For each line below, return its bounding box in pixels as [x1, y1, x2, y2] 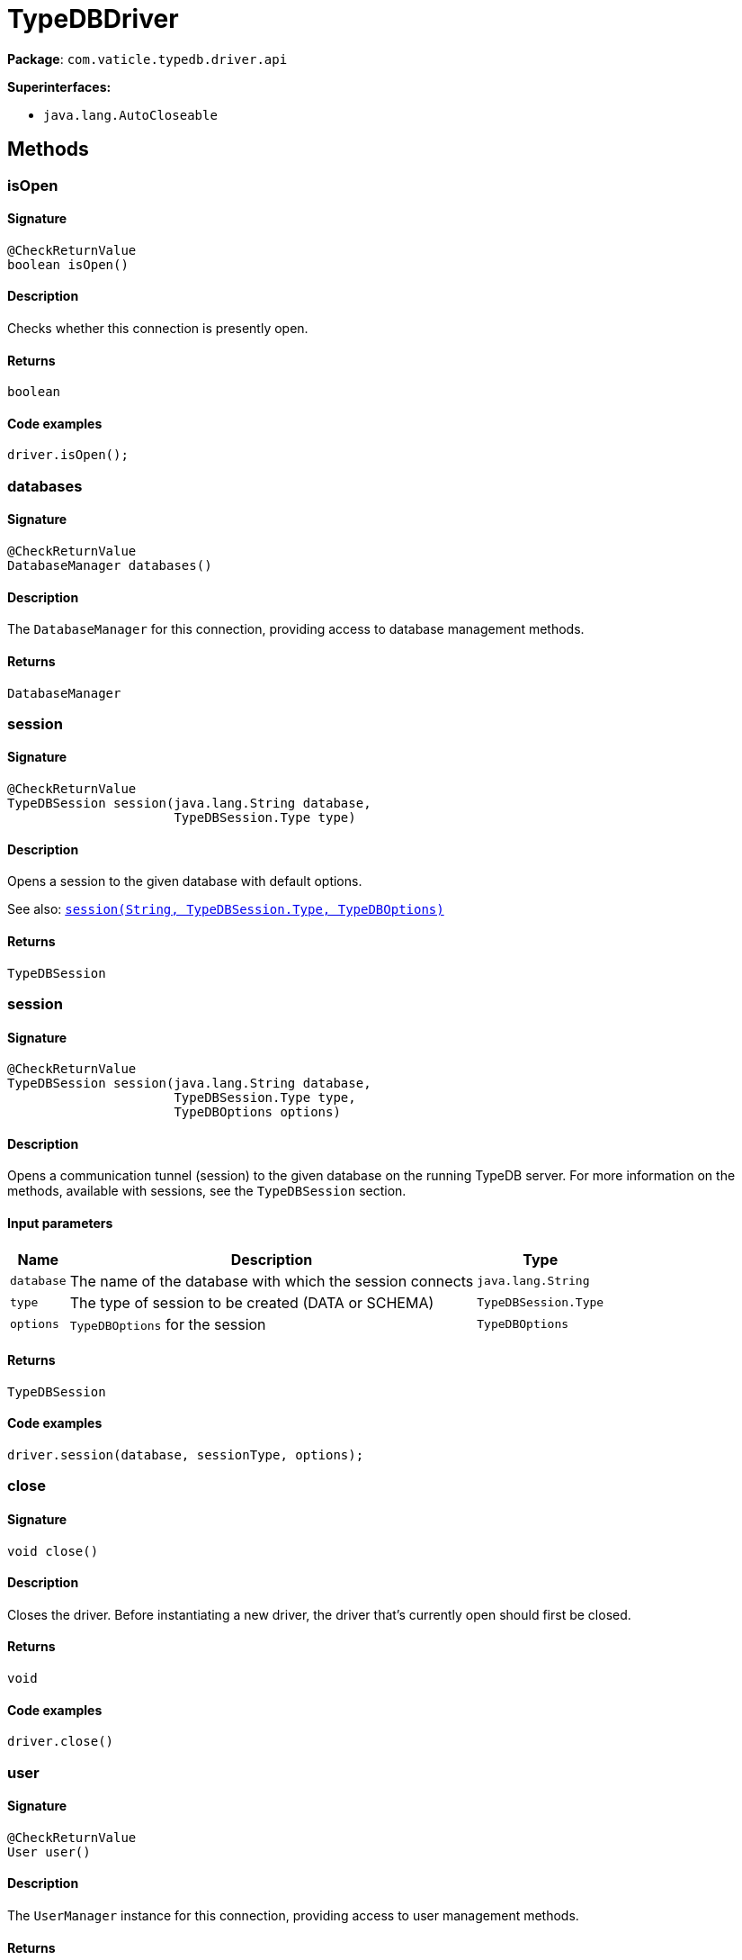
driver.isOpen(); [7, 447, 129, 463]
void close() [7, 1543, 99, 1558]
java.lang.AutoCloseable [43, 107, 218, 122]
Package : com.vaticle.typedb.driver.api [7, 50, 288, 67]
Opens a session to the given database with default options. [7, 873, 362, 890]
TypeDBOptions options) [174, 1105, 341, 1120]
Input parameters [7, 1215, 113, 1231]
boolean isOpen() [7, 257, 129, 272]
